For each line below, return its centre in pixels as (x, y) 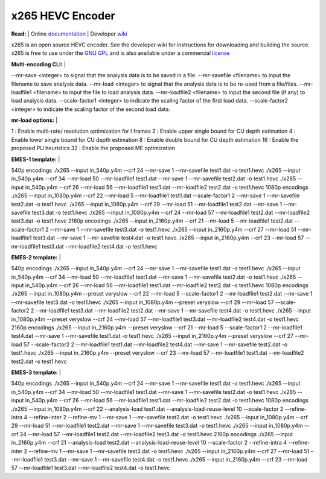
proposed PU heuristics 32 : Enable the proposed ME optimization (93, 148)
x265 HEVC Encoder (63, 16)
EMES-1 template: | (36, 159)
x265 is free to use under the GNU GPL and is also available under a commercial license (121, 53)
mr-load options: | (34, 120)
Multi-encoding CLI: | (39, 64)
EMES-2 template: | (36, 257)
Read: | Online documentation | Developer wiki (69, 34)
